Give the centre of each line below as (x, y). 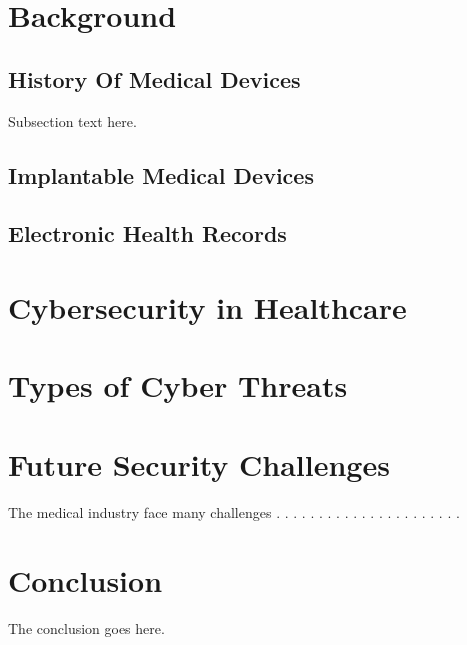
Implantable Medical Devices (161, 174)
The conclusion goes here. (86, 628)
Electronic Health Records (147, 233)
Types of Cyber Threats (178, 385)
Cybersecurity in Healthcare (207, 306)
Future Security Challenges (199, 463)
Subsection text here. (72, 120)
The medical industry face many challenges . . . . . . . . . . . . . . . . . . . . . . (234, 511)
